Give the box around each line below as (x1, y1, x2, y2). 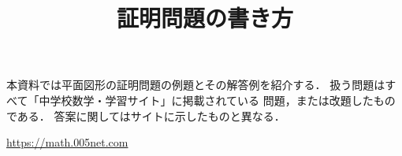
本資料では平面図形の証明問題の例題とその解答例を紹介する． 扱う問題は (6, 76, 385, 93)
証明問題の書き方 (116, 2, 293, 34)
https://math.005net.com (6, 134, 128, 150)
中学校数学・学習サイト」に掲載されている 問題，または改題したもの (39, 91, 396, 108)
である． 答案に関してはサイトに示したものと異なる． (6, 107, 285, 124)
